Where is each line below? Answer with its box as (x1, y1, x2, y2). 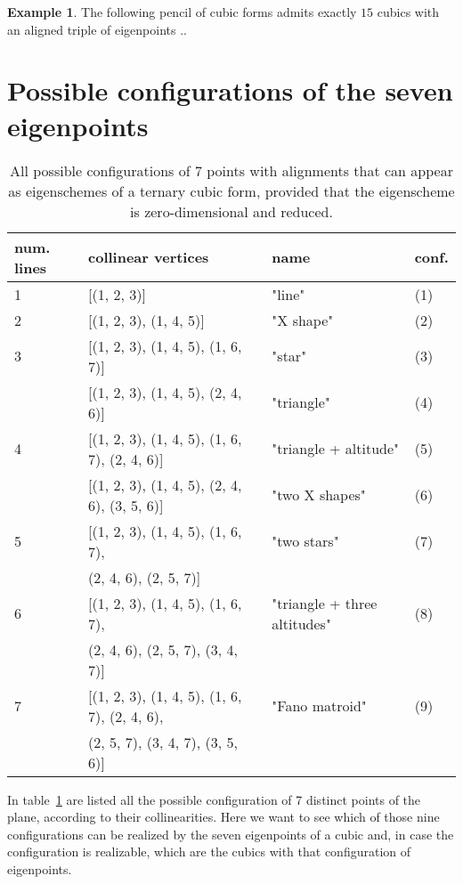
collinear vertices (88, 247, 209, 267)
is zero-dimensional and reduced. (130, 200, 333, 222)
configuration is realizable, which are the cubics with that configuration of (7, 842, 411, 861)
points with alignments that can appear (207, 159, 453, 181)
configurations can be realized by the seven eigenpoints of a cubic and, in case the (7, 824, 454, 843)
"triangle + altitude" (272, 438, 400, 458)
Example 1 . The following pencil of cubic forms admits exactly (7, 3, 357, 20)
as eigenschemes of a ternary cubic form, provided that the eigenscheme (8, 180, 455, 201)
